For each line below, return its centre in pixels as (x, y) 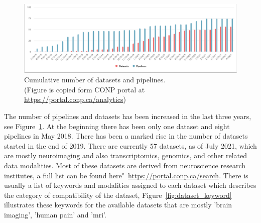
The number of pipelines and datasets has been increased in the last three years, (128, 116)
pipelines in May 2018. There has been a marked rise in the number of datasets (126, 136)
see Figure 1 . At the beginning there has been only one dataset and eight (117, 126)
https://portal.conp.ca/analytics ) (75, 99)
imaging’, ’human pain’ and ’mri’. (55, 214)
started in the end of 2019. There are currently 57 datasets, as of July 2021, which (130, 145)
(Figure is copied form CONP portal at (85, 89)
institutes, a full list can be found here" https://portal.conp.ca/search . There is (126, 175)
